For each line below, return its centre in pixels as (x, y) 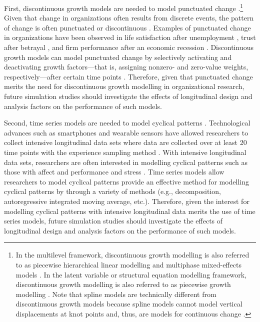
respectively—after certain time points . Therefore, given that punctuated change (128, 76)
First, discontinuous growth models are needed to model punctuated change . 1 (124, 7)
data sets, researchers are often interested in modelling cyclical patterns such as (126, 162)
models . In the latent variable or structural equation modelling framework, (131, 274)
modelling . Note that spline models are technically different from (116, 294)
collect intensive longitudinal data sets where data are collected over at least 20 (125, 142)
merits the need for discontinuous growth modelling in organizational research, (124, 86)
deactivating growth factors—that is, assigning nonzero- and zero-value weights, (126, 67)
